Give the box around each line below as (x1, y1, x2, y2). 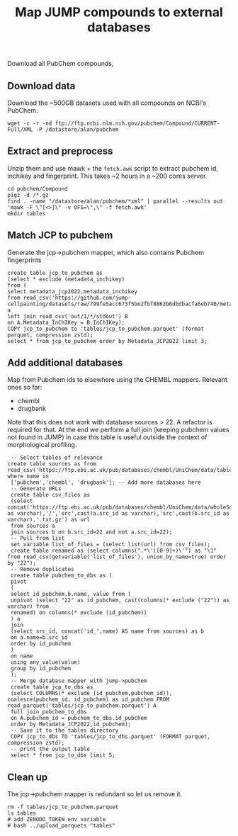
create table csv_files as (10, 492, 91, 499)
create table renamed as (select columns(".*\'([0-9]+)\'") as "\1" (10, 547, 217, 555)
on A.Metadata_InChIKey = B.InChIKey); (7, 319, 125, 326)
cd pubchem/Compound (7, 185, 69, 192)
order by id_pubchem (10, 640, 72, 648)
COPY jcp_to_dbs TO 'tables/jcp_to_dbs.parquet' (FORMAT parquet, (10, 733, 211, 740)
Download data (7, 79, 76, 92)
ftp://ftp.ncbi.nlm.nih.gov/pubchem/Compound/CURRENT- (55, 120, 220, 127)
